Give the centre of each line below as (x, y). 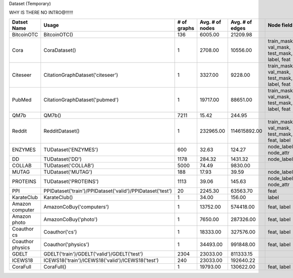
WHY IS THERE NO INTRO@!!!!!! (41, 13)
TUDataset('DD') (63, 159)
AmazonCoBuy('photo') (70, 219)
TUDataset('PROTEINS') (71, 181)
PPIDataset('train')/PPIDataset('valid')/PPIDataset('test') (108, 191)
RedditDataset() (62, 131)
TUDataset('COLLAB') (69, 165)
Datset (20, 22)
